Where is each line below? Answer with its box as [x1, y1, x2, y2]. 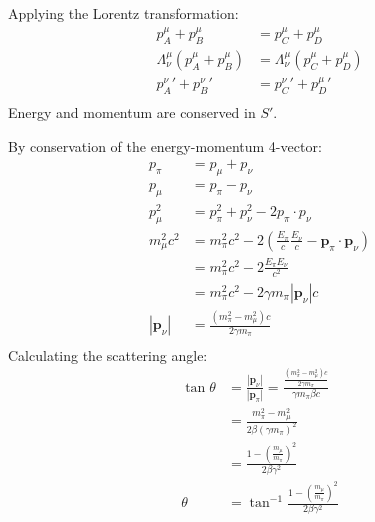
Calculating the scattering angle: [8, 344, 208, 365]
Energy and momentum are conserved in [8, 102, 256, 123]
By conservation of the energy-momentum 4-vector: [8, 135, 322, 156]
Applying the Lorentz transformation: [8, 3, 239, 23]
